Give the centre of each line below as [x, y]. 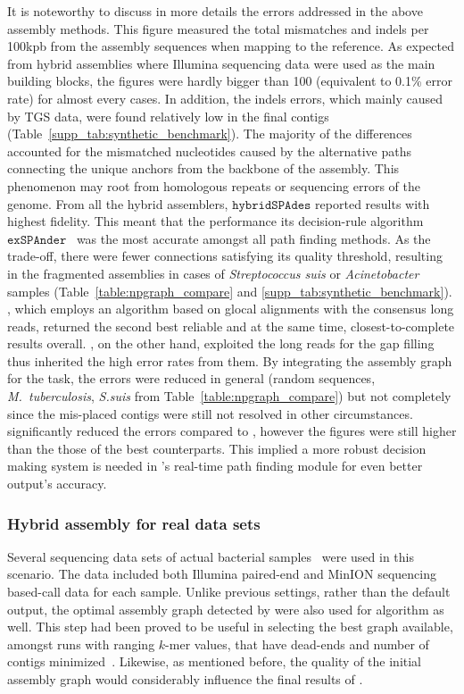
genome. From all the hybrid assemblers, [118, 203]
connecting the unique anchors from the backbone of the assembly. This [203, 168]
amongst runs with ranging [81, 644]
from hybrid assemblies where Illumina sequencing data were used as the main [221, 63]
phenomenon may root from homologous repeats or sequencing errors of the [214, 185]
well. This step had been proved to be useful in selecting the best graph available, [230, 627]
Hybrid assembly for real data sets [134, 523]
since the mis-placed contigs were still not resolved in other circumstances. [210, 413]
